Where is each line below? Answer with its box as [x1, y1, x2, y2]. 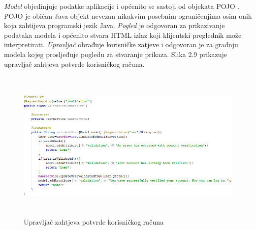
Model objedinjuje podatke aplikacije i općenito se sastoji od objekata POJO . [4, 1, 240, 11]
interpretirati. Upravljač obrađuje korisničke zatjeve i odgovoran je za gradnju [4, 39, 238, 50]
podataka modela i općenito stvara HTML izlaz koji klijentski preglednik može [4, 29, 242, 40]
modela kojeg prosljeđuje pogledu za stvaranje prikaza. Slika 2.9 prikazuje [4, 49, 227, 59]
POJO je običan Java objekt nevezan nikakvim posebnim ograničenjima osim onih [4, 10, 252, 21]
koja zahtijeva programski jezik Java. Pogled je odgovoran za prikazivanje [4, 20, 225, 30]
